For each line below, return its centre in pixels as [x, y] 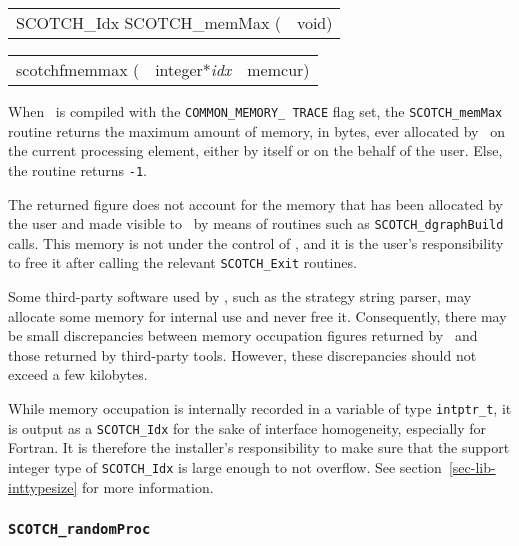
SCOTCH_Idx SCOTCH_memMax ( [148, 22]
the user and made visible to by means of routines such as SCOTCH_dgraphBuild [256, 223]
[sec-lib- [472, 466]
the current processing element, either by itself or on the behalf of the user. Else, [255, 150]
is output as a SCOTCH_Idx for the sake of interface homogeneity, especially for [247, 427]
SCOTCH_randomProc [79, 529]
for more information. [147, 486]
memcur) [278, 69]
